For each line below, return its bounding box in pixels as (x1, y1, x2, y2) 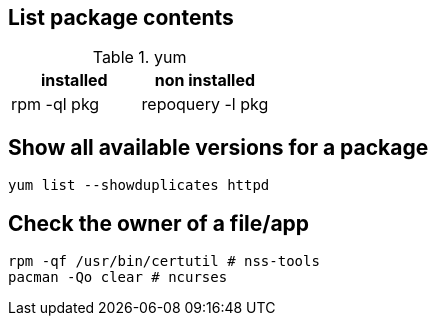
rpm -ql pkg (11, 94, 100, 115)
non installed (154, 70, 256, 91)
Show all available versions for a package (8, 134, 429, 160)
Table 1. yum (92, 47, 187, 68)
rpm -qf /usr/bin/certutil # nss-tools (8, 253, 320, 270)
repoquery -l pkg (141, 94, 269, 115)
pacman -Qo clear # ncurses (8, 269, 228, 286)
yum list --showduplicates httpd (8, 177, 270, 194)
